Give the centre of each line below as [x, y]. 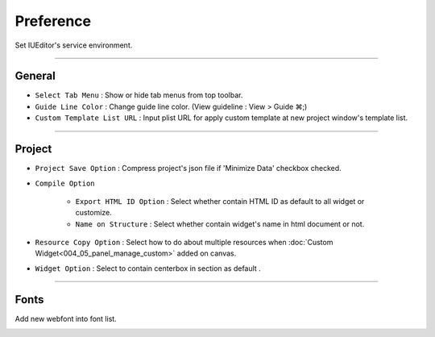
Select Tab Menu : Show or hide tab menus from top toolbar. [139, 95]
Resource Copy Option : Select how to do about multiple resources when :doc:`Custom [184, 243]
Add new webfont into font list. [66, 318]
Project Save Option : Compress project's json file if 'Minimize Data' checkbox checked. [188, 168]
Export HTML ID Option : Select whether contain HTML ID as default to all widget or [220, 201]
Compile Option [65, 183]
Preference [53, 21]
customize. [93, 213]
